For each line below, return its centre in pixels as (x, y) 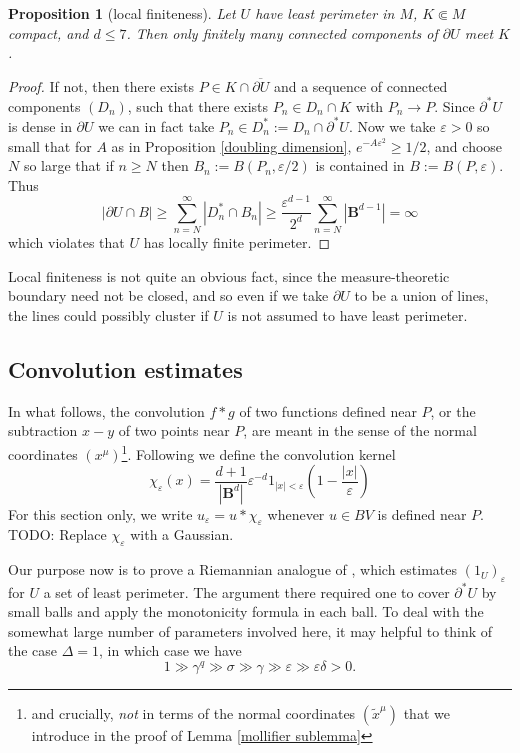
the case (33, 650)
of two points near (174, 430)
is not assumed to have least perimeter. (347, 315)
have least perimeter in (325, 13)
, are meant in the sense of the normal (360, 430)
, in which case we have (170, 650)
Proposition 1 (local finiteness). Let (122, 13)
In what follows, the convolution (106, 410)
